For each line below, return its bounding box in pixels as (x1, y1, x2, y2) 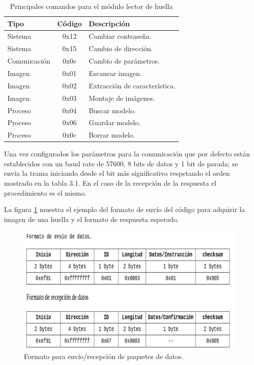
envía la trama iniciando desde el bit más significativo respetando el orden (4, 168, 230, 178)
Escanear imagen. (88, 68, 142, 78)
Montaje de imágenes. (88, 92, 155, 103)
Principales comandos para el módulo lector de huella (10, 1, 173, 11)
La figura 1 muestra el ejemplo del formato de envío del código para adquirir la (4, 204, 245, 215)
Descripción (88, 18, 130, 28)
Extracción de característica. (88, 80, 175, 90)
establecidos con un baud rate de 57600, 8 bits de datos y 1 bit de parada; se (4, 158, 238, 168)
